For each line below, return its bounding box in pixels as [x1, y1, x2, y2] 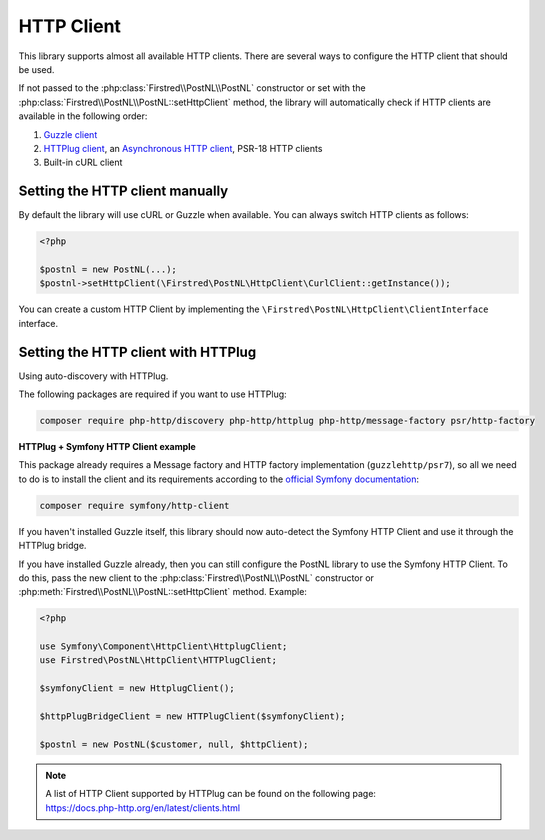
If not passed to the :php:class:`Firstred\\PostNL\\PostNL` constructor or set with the [18, 82, 366, 94]
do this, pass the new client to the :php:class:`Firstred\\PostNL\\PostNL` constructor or [18, 571, 375, 584]
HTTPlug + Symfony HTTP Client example [18, 440, 197, 452]
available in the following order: [18, 110, 148, 122]
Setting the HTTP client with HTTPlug [18, 343, 257, 360]
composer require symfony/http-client [39, 500, 230, 511]
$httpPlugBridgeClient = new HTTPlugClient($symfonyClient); [39, 711, 346, 722]
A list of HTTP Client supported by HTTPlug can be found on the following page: [45, 788, 377, 800]
